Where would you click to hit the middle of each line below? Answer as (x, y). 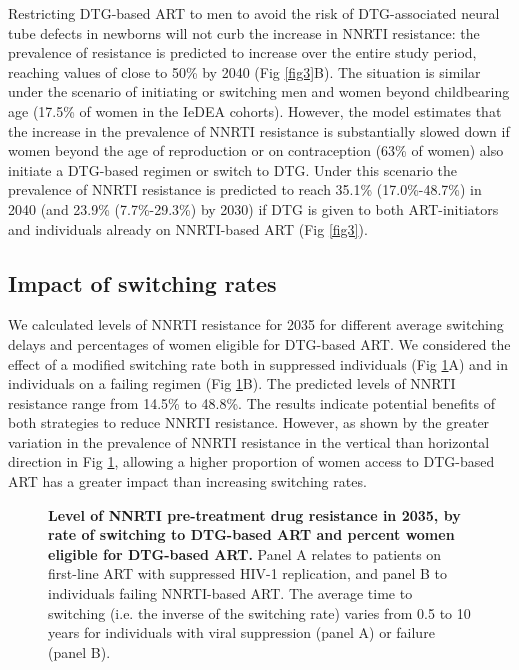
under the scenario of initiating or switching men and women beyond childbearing (259, 91)
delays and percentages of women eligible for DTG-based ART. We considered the (259, 343)
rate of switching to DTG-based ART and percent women (251, 534)
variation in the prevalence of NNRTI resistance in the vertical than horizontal (249, 441)
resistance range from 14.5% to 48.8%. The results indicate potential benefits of (252, 402)
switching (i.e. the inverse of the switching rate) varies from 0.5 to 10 (259, 612)
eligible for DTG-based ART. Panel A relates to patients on (245, 553)
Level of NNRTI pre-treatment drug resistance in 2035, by (254, 514)
